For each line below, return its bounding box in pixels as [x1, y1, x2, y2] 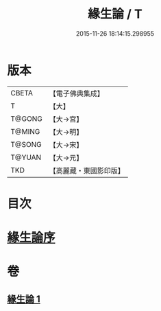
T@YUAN [10, 152, 42, 162]
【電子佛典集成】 [49, 89, 104, 98]
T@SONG [10, 139, 42, 149]
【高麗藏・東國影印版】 [49, 165, 125, 175]
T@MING [10, 126, 40, 136]
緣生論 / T [88, 6, 143, 22]
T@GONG [10, 114, 42, 124]
